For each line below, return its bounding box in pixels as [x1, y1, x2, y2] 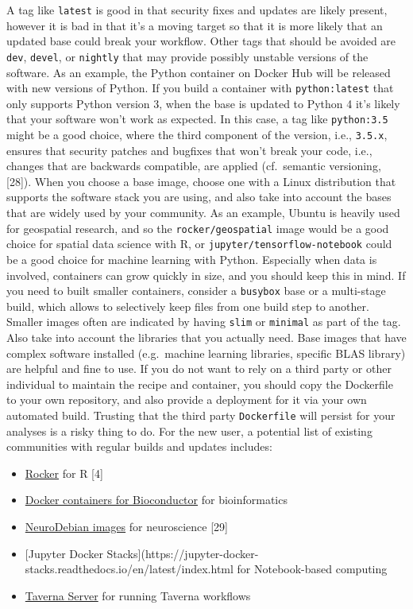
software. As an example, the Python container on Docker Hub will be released [6, 64, 391, 80]
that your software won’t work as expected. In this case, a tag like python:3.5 [6, 111, 388, 127]
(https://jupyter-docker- [141, 545, 259, 561]
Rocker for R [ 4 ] [25, 464, 103, 481]
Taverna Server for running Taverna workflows [25, 587, 251, 603]
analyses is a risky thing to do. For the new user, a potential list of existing [6, 422, 372, 439]
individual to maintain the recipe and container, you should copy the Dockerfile [6, 375, 393, 392]
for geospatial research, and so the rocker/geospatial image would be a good [6, 219, 389, 236]
